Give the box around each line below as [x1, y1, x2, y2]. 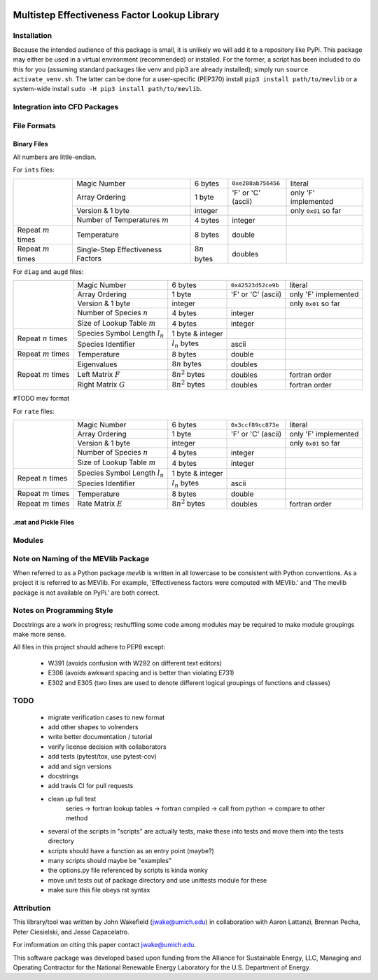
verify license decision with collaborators [48, 743, 167, 751]
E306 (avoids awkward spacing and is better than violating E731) [48, 669, 234, 677]
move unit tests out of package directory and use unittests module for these [48, 876, 267, 884]
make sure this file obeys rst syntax [48, 886, 150, 895]
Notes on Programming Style [13, 606, 113, 616]
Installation [13, 31, 52, 41]
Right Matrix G [77, 379, 125, 389]
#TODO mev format [13, 394, 70, 403]
